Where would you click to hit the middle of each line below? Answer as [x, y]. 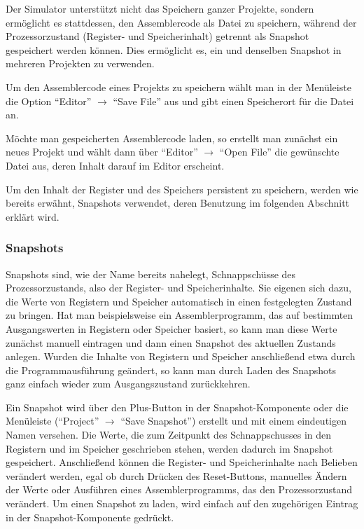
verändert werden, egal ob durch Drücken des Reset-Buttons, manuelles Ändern [176, 475]
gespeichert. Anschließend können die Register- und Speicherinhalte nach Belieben [182, 462]
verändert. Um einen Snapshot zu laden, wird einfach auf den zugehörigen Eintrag [182, 503]
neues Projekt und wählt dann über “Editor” [102, 152]
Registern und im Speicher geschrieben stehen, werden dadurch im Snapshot [169, 448]
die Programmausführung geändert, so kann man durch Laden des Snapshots [171, 370]
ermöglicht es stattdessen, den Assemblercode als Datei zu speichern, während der [181, 22]
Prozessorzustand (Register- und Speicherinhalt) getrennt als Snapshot [157, 36]
